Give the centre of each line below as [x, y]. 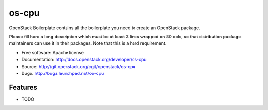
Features [23, 87]
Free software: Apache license [53, 52]
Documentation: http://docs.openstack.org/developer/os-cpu [84, 60]
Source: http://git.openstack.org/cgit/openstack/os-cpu [79, 66]
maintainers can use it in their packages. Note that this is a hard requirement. [88, 43]
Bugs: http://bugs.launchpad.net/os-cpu [63, 73]
